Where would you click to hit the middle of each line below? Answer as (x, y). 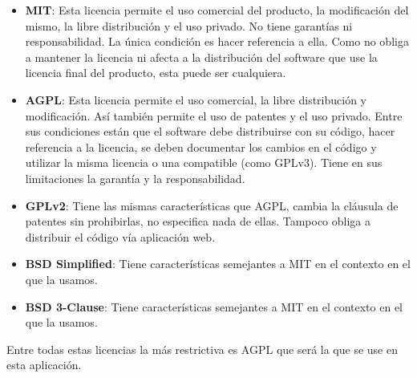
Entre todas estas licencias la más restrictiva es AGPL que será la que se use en (202, 349)
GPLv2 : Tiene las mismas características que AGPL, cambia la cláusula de (212, 205)
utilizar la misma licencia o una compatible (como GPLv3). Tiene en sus (204, 163)
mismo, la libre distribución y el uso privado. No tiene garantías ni (189, 25)
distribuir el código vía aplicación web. (120, 236)
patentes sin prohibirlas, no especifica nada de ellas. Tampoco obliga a (198, 221)
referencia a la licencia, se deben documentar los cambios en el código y (201, 146)
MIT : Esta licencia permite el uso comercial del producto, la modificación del (217, 10)
